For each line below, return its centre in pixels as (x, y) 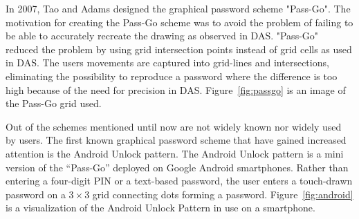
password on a (36, 194)
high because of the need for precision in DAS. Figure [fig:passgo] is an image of (176, 89)
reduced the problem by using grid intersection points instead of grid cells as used (179, 49)
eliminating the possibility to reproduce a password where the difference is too (172, 76)
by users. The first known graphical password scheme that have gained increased (176, 140)
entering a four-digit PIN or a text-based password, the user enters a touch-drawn (179, 181)
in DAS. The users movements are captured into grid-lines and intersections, (167, 63)
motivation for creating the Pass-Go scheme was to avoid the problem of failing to (179, 22)
